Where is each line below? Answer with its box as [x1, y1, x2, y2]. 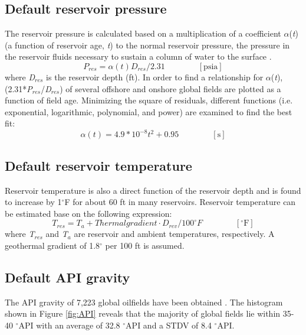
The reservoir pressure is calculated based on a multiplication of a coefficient [5, 27, 281, 40]
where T [5, 227, 35, 240]
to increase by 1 [5, 196, 62, 208]
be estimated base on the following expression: [5, 207, 172, 219]
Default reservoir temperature [5, 156, 192, 174]
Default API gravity [5, 268, 130, 287]
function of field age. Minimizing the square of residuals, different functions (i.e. [5, 94, 293, 106]
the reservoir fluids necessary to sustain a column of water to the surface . [5, 50, 272, 63]
